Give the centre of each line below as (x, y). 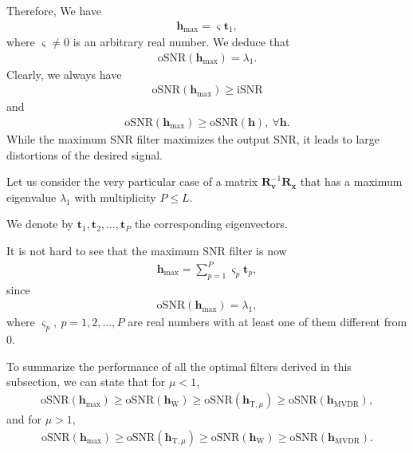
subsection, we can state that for (86, 382)
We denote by (40, 224)
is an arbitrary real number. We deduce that (181, 42)
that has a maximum (351, 181)
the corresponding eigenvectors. (211, 224)
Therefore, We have (54, 10)
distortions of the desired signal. (85, 154)
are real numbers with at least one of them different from (267, 322)
